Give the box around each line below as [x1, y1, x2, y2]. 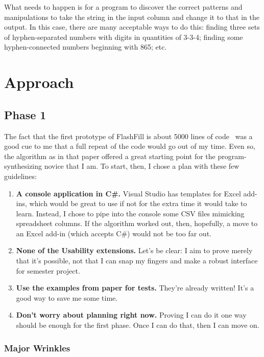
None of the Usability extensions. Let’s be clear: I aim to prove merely [16, 245, 253, 256]
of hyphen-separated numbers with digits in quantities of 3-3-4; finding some [4, 31, 243, 42]
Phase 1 [4, 106, 46, 122]
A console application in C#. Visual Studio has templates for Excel [16, 188, 241, 198]
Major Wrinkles [4, 341, 70, 354]
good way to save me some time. [16, 292, 118, 303]
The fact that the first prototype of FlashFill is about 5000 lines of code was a [4, 130, 253, 141]
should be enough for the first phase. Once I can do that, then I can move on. [16, 320, 259, 330]
